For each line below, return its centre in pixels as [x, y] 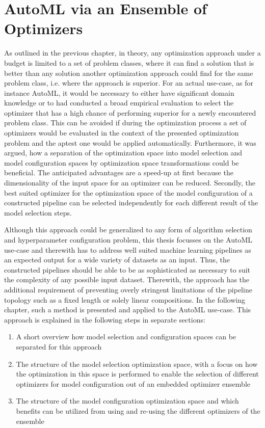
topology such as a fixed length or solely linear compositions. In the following [125, 299]
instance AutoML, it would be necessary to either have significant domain [119, 92]
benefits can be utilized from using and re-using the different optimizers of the [138, 410]
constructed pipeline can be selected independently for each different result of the [131, 203]
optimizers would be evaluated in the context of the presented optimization [122, 133]
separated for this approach [59, 346]
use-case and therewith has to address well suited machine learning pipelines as [128, 249]
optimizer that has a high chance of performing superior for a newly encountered [130, 112]
